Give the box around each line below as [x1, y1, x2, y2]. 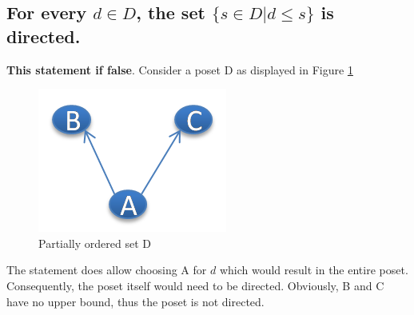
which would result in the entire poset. [219, 261, 408, 278]
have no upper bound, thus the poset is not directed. [6, 293, 265, 309]
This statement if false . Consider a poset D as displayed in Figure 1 [6, 61, 353, 78]
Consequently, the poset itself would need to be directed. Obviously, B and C [6, 277, 384, 293]
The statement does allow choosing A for [6, 261, 207, 278]
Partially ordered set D [38, 234, 151, 251]
